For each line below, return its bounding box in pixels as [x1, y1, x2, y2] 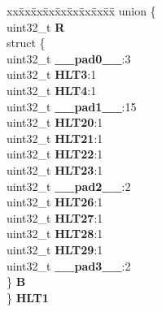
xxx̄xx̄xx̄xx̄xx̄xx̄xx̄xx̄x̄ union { [7, 2, 156, 19]
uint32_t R [7, 18, 65, 35]
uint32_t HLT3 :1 [7, 66, 97, 83]
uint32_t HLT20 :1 [7, 114, 103, 131]
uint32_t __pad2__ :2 [7, 177, 131, 194]
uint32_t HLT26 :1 [7, 193, 103, 210]
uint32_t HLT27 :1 [7, 209, 103, 226]
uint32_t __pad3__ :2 [7, 257, 131, 274]
